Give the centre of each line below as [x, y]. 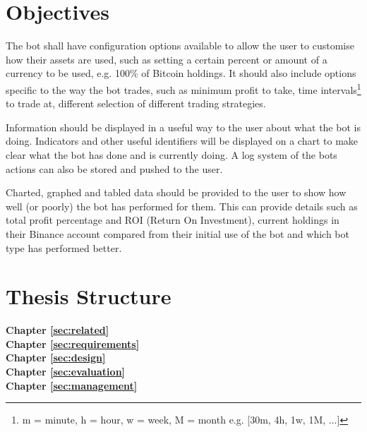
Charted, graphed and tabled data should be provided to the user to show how [176, 192]
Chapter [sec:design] [56, 358]
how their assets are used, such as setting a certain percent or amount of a [167, 59]
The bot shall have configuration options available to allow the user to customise [180, 46]
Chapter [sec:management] [72, 385]
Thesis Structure [89, 296]
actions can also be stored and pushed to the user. [114, 168]
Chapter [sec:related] [58, 330]
